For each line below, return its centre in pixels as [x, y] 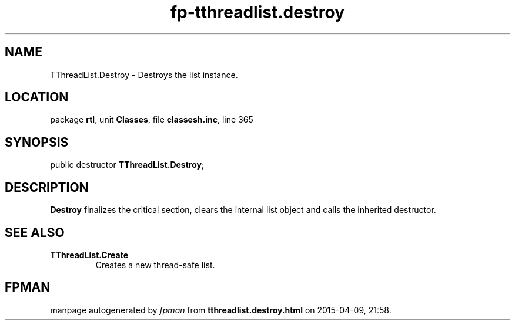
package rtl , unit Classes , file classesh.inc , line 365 [152, 120]
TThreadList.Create [89, 255]
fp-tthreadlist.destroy [257, 12]
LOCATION [37, 97]
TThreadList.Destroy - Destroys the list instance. [144, 75]
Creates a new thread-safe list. [155, 265]
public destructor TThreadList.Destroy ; [127, 165]
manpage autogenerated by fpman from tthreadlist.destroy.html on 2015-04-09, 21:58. [221, 310]
